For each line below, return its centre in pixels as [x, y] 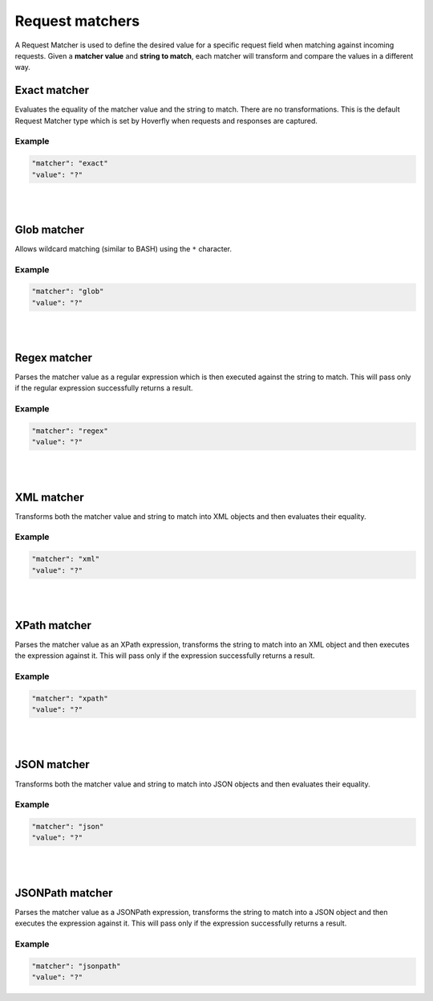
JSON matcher [52, 764]
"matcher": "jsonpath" [76, 966]
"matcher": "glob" [68, 292]
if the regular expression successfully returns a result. [104, 388]
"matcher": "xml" [66, 559]
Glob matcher [49, 229]
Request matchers [77, 21]
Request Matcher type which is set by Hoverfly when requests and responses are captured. [166, 121]
